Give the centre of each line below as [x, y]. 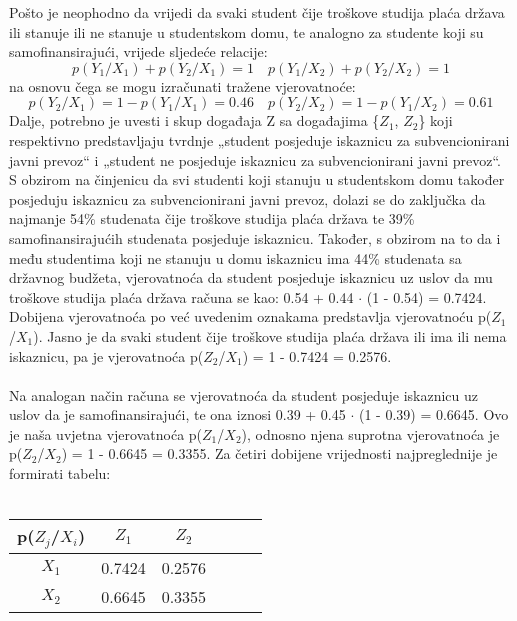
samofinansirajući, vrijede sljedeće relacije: [138, 51]
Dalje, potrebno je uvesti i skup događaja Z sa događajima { [194, 120]
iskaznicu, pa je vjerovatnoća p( [106, 355]
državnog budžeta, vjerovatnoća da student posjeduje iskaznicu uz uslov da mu [251, 277]
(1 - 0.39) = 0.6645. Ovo [433, 414]
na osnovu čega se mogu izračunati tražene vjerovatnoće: [182, 85]
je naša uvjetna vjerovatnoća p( [106, 433]
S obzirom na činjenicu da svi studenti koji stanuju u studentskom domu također [257, 179]
